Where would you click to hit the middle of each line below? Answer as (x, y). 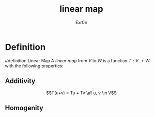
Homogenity (24, 108)
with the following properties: (34, 66)
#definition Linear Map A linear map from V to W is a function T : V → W (77, 60)
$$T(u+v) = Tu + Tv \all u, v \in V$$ (81, 93)
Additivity (20, 81)
